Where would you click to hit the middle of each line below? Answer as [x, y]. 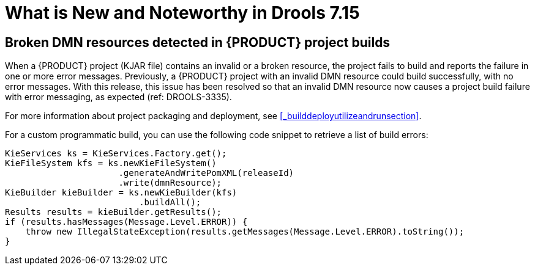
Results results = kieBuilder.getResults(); [114, 212]
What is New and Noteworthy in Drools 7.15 [182, 13]
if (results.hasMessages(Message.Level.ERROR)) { [126, 222]
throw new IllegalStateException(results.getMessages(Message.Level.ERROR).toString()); [245, 232]
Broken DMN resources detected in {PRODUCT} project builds [198, 42]
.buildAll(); [170, 203]
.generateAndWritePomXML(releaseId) [206, 173]
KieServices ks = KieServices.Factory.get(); [116, 154]
